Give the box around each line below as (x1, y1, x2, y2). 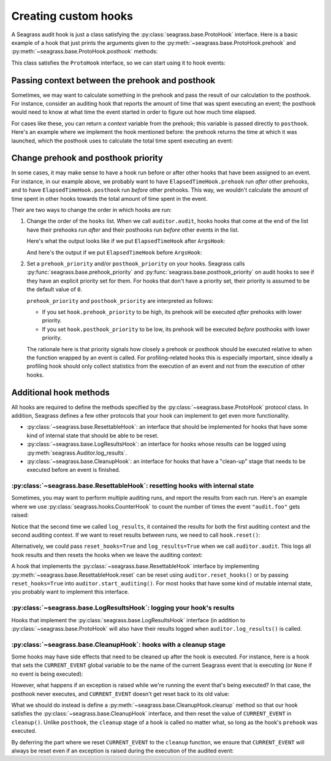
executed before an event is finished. (26, 466, 121, 474)
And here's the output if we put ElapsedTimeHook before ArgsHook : (26, 249, 202, 256)
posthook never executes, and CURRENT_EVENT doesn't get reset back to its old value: (11, 690, 230, 697)
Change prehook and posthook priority (11, 153, 164, 163)
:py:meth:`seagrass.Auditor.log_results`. (26, 449, 127, 456)
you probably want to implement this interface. (11, 588, 129, 596)
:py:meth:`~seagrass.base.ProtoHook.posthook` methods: (11, 48, 158, 55)
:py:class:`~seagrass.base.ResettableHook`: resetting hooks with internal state (11, 482, 254, 490)
